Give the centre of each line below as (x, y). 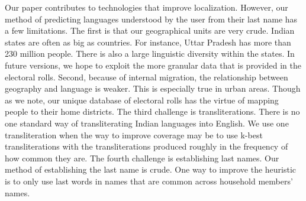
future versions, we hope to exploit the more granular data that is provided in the (153, 65)
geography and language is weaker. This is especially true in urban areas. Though (153, 88)
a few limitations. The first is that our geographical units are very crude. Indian (150, 30)
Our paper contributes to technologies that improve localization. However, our (146, 7)
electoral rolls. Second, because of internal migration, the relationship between (146, 77)
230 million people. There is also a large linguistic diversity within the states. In (150, 54)
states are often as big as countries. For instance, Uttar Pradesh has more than (148, 42)
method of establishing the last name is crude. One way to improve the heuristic (151, 169)
